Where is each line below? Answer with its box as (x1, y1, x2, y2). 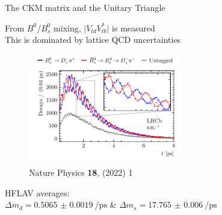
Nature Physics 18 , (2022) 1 (29, 166, 133, 179)
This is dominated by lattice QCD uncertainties (5, 33, 181, 46)
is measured (112, 21, 155, 34)
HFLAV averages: (5, 186, 70, 199)
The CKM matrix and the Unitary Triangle (5, 1, 165, 13)
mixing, (54, 21, 81, 34)
